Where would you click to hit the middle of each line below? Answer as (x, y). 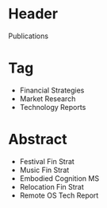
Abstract (38, 139)
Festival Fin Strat (47, 161)
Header (33, 14)
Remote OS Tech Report (59, 195)
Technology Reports (53, 107)
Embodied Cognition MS (59, 178)
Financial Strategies (52, 90)
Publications (29, 36)
